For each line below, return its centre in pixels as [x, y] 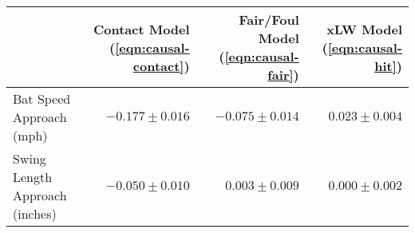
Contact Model [141, 29]
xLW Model [364, 29]
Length [33, 177]
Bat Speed [42, 99]
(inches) [35, 213]
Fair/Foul [269, 20]
